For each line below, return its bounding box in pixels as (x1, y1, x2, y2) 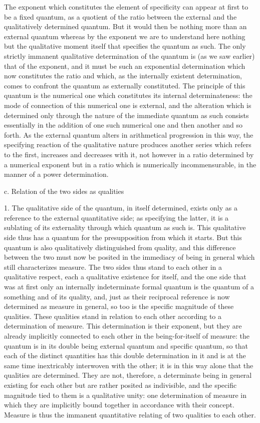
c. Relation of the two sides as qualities (4, 185, 124, 196)
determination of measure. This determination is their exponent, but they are (4, 321, 242, 331)
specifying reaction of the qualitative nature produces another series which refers (4, 139, 251, 150)
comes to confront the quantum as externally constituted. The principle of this (4, 80, 245, 90)
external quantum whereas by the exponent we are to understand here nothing (4, 31, 245, 41)
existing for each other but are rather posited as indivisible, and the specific (4, 379, 237, 390)
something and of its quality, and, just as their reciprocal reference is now (4, 291, 230, 301)
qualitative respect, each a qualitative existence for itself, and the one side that (4, 271, 246, 282)
